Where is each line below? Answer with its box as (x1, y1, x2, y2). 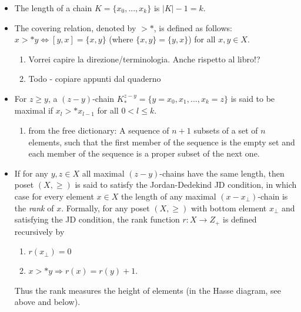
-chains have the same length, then (159, 167, 285, 179)
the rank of (14, 201, 54, 214)
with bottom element (190, 201, 267, 214)
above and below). (14, 296, 81, 308)
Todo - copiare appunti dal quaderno (28, 72, 161, 85)
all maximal (82, 167, 125, 179)
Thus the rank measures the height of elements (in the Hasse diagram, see (14, 284, 282, 296)
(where (109, 33, 133, 45)
